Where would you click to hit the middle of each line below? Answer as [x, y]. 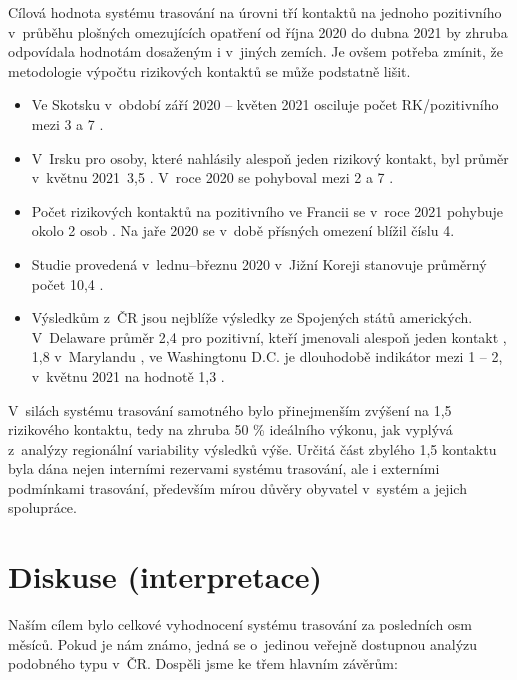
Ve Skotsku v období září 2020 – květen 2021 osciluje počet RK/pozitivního [265, 104]
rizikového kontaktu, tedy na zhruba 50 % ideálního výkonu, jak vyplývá [230, 429]
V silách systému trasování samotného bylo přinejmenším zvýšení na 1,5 [230, 409]
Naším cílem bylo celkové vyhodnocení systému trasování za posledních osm [240, 624]
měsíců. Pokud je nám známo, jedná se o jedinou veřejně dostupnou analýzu [243, 643]
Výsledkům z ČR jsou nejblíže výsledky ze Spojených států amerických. [252, 317]
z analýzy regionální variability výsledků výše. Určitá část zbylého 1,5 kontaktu [252, 448]
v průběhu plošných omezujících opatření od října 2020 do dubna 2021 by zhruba [258, 31]
